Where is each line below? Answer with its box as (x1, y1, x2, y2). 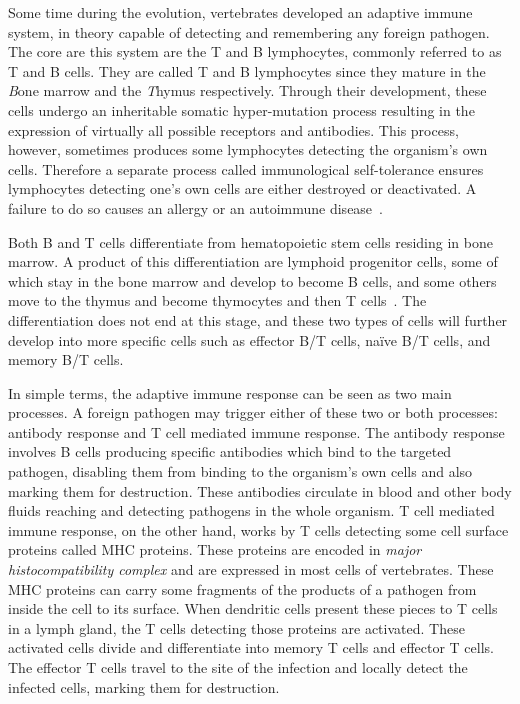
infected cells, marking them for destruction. (8, 676, 280, 697)
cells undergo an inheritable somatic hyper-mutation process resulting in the (8, 99, 475, 120)
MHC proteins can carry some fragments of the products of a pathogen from (8, 578, 477, 599)
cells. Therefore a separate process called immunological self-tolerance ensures (8, 158, 484, 179)
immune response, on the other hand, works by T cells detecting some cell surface (8, 519, 509, 540)
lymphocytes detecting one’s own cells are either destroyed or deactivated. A (8, 178, 477, 199)
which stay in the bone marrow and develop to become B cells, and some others (8, 270, 497, 291)
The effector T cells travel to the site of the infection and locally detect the (8, 657, 468, 677)
